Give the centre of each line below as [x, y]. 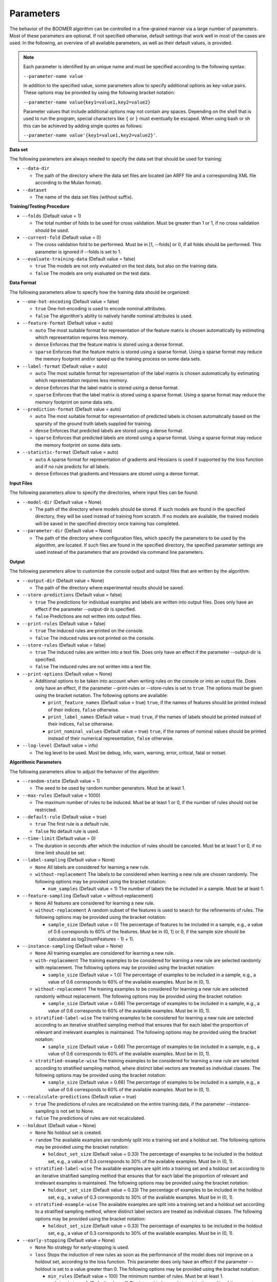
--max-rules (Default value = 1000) [62, 795]
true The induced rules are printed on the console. [90, 631]
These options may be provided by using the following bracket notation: [99, 93]
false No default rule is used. [67, 831]
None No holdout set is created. [68, 1133]
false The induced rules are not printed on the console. [95, 638]
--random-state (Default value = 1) [61, 781]
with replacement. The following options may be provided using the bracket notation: [125, 968]
